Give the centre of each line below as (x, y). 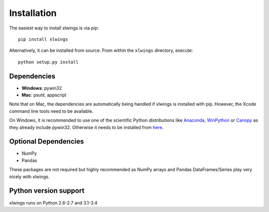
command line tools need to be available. (51, 111)
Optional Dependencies (47, 141)
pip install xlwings (43, 39)
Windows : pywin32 (42, 88)
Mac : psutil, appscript (44, 95)
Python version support (47, 191)
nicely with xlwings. (29, 177)
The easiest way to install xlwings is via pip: (54, 28)
